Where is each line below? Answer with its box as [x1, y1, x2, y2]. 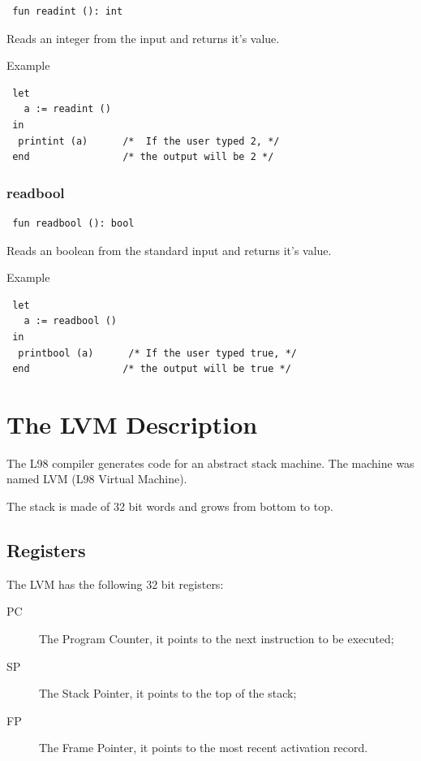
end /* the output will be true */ [12, 363, 291, 375]
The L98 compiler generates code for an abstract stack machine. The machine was [6, 454, 415, 471]
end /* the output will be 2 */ [12, 151, 274, 163]
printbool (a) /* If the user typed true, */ [18, 347, 297, 359]
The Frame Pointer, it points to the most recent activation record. [39, 739, 368, 756]
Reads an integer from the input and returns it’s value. [6, 29, 280, 46]
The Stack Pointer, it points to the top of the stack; [39, 685, 297, 702]
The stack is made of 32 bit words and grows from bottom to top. [6, 498, 333, 515]
